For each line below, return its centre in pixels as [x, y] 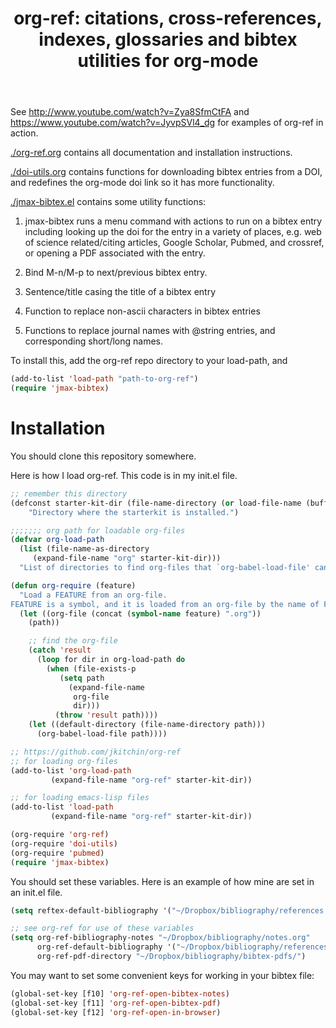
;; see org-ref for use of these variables [102, 928]
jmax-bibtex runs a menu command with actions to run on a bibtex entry [173, 221]
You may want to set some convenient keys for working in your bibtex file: [162, 975]
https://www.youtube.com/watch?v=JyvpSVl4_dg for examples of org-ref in [167, 123]
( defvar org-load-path [57, 540]
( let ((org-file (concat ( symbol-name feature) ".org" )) [140, 613]
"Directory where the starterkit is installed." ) [134, 512]
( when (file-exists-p [91, 668]
